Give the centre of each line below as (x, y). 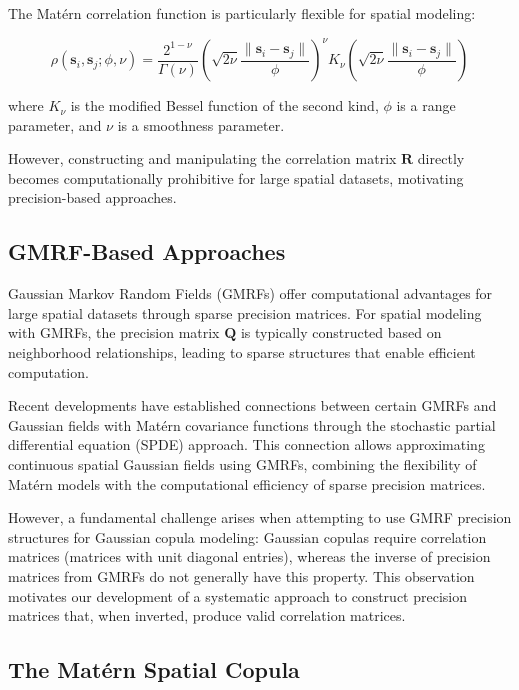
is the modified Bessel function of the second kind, (224, 105)
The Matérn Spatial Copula (154, 669)
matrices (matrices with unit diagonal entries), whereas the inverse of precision (249, 556)
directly (441, 158)
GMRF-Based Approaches (147, 251)
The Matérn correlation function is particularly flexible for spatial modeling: (242, 13)
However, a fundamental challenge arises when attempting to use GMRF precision (260, 517)
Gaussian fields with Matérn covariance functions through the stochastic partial (252, 424)
